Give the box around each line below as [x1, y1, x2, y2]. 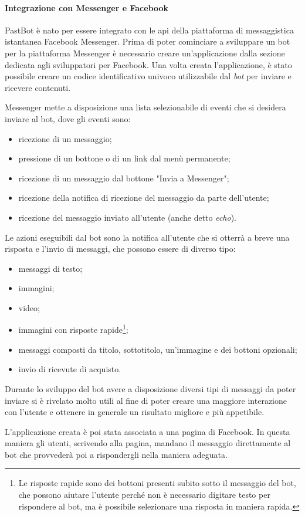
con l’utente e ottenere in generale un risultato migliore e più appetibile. [5, 406, 265, 418]
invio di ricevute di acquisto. [18, 363, 121, 375]
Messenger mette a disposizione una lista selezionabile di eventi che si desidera [5, 101, 286, 113]
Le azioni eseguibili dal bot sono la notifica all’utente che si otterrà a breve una [5, 231, 290, 243]
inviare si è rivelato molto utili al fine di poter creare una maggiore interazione [5, 394, 287, 406]
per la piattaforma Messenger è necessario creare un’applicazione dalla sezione [5, 46, 285, 59]
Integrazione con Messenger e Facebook [5, 1, 169, 14]
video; [18, 301, 40, 313]
